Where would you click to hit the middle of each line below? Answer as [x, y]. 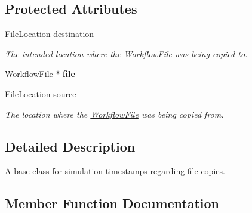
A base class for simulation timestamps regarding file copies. [115, 171]
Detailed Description [70, 146]
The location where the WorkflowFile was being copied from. [114, 114]
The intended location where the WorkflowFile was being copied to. [126, 53]
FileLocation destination [50, 34]
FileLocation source [41, 93]
